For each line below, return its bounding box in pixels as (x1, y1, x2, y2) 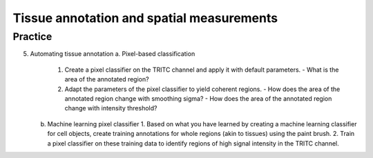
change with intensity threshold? (64, 104, 157, 112)
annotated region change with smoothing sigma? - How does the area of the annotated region (64, 94, 332, 103)
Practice (12, 30, 52, 43)
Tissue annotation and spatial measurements (12, 10, 278, 26)
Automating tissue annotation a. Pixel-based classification (30, 50, 195, 58)
